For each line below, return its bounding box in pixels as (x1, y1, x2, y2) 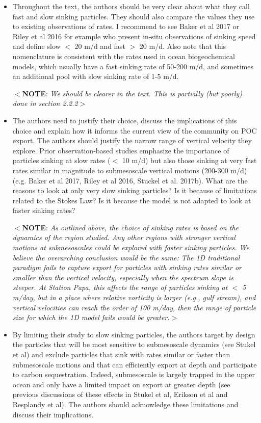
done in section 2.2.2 (12, 98, 78, 109)
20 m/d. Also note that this (139, 41, 226, 51)
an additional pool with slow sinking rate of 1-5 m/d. (12, 71, 179, 82)
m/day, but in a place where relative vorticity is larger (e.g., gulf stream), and (12, 292, 256, 303)
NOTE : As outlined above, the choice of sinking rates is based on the (22, 222, 239, 232)
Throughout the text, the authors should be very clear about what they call (12, 1, 250, 11)
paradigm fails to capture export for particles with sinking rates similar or (12, 262, 242, 273)
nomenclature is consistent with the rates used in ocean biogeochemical (12, 50, 235, 61)
